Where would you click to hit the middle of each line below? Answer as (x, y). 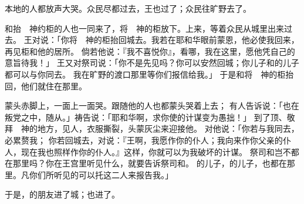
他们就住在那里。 (54, 86)
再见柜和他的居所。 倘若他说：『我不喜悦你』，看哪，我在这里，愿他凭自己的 (150, 51)
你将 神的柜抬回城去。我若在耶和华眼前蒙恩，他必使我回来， (180, 40)
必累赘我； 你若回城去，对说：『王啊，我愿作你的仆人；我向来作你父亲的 (144, 140)
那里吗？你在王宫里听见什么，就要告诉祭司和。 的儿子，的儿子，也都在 (150, 163)
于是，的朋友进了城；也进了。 (62, 194)
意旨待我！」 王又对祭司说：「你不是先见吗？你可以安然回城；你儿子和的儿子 (152, 63)
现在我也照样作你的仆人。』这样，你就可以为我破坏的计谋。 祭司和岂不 (156, 151)
